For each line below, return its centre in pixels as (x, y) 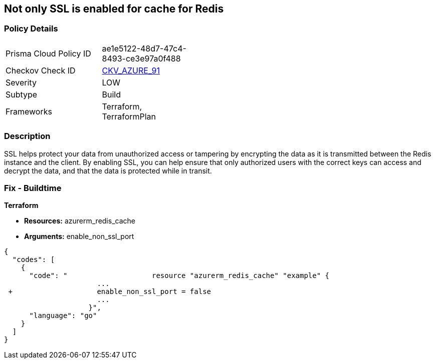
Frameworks (29, 111)
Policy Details (31, 29)
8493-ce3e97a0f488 (141, 58)
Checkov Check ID (41, 70)
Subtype (22, 94)
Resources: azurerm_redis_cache (80, 221)
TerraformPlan (129, 116)
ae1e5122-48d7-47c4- (144, 48)
